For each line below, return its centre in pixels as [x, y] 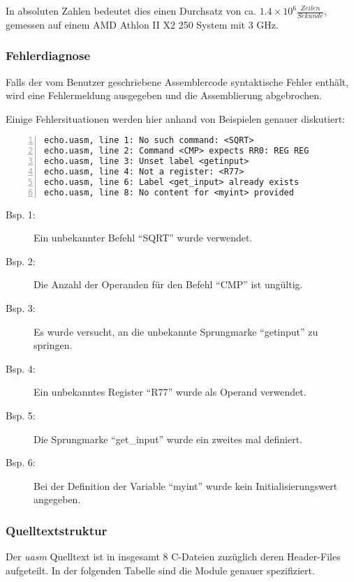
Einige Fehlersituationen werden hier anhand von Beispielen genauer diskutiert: [176, 118]
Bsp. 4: [21, 368]
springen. [53, 345]
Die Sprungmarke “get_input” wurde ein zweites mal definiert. [168, 439]
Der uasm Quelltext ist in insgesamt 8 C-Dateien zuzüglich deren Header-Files [173, 557]
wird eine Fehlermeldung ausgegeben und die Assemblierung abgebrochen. [164, 95]
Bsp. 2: [21, 261]
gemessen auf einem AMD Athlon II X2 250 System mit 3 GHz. [142, 24]
